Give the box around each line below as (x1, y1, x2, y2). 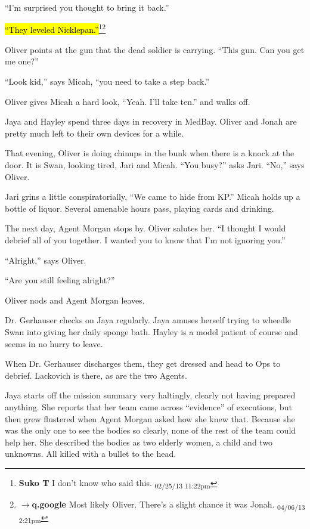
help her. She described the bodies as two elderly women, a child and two (5, 435, 273, 448)
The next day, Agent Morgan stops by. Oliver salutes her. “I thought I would (5, 222, 286, 234)
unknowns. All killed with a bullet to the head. (5, 447, 176, 460)
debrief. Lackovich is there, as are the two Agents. (5, 369, 187, 381)
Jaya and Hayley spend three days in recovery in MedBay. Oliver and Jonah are (5, 115, 297, 128)
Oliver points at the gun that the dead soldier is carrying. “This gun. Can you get (5, 43, 305, 55)
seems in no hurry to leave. (5, 337, 103, 349)
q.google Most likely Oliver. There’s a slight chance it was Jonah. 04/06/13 (32, 498, 305, 512)
